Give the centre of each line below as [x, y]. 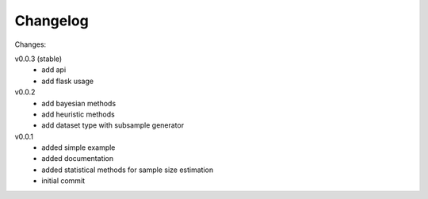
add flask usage [68, 81]
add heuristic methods [78, 114]
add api [54, 70]
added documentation [78, 159]
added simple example [78, 147]
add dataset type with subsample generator [113, 125]
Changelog [52, 21]
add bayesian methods [79, 103]
